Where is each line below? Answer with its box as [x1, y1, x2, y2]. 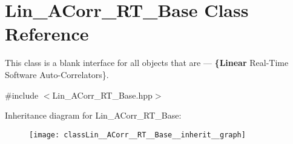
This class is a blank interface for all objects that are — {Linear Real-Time [5, 56, 289, 69]
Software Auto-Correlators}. [5, 68, 109, 80]
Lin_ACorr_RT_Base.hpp [52, 88, 153, 101]
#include [5, 88, 39, 101]
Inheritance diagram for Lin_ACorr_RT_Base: [5, 109, 182, 122]
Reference [5, 21, 89, 46]
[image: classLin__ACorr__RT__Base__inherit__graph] [29, 130, 246, 139]
